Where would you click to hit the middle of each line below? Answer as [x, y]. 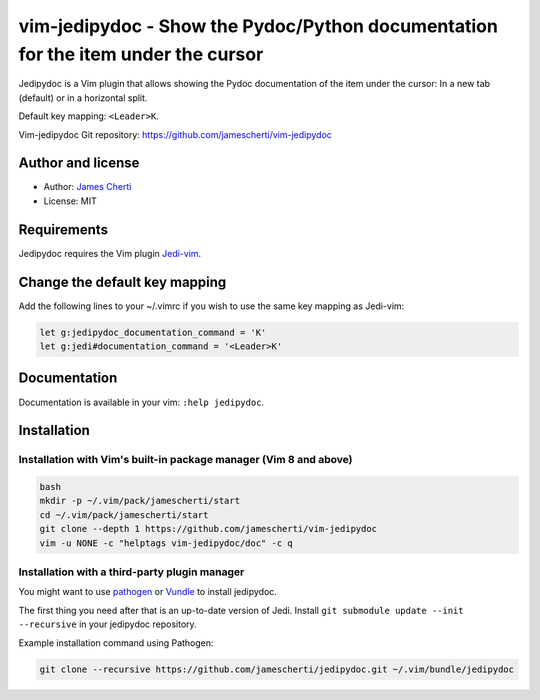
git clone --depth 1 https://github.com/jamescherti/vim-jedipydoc [208, 529]
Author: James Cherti [87, 187]
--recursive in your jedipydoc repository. [107, 624]
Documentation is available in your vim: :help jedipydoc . [141, 402]
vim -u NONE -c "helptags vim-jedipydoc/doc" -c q [166, 543]
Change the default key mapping [122, 281]
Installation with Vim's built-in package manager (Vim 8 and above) [186, 460]
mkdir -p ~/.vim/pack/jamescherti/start [139, 501]
